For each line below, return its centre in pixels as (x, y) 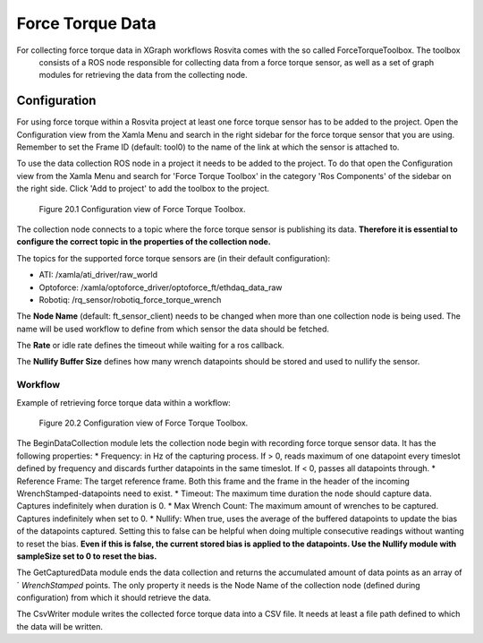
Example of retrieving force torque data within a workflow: (124, 402)
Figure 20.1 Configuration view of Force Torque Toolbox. (142, 209)
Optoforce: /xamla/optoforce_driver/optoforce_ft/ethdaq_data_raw (161, 287)
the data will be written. (59, 626)
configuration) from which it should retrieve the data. (114, 598)
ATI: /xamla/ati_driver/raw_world (98, 275)
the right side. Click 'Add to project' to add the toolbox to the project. (143, 189)
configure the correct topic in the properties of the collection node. (144, 242)
